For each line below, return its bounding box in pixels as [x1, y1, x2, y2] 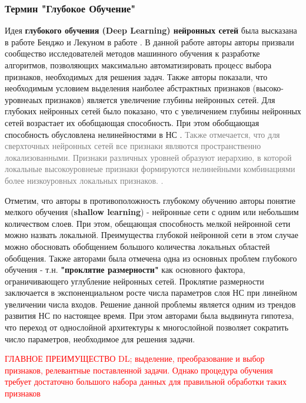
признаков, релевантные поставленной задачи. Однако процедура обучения [5, 364, 273, 376]
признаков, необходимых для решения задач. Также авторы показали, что [5, 70, 268, 82]
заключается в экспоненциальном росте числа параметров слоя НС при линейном [5, 286, 297, 299]
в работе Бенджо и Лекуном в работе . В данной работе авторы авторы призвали [5, 35, 294, 48]
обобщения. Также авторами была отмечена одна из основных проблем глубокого [5, 252, 297, 264]
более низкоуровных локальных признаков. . [5, 174, 164, 186]
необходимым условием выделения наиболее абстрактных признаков [5, 82, 250, 94]
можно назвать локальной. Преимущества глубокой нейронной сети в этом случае [5, 229, 299, 241]
